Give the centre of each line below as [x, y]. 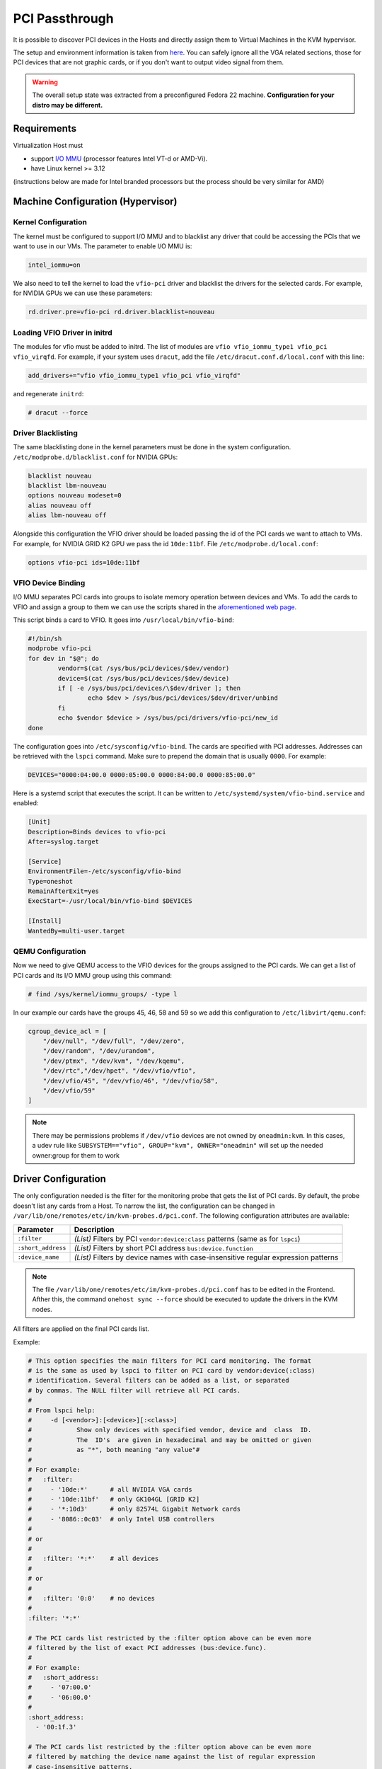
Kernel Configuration [50, 222]
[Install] [45, 921]
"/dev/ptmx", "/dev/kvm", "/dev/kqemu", [114, 1061]
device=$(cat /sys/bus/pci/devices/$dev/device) [144, 678]
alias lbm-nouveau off [67, 515]
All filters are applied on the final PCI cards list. [81, 1329]
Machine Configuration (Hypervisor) [95, 202]
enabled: [26, 803]
